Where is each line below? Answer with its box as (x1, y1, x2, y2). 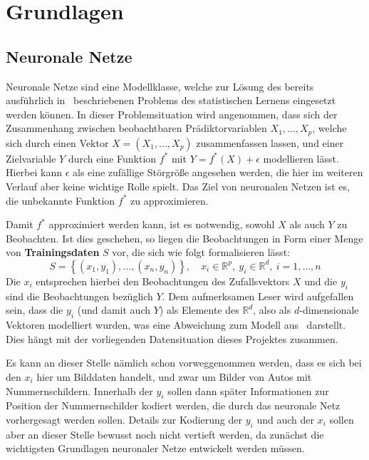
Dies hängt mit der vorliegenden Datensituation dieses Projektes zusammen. (6, 331, 338, 346)
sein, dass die (6, 302, 63, 317)
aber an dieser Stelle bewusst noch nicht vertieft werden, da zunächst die (6, 426, 324, 441)
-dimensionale (299, 302, 359, 317)
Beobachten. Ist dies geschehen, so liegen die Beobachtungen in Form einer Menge (6, 230, 363, 245)
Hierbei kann (6, 165, 63, 180)
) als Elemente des (159, 302, 239, 317)
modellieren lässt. (263, 150, 339, 165)
